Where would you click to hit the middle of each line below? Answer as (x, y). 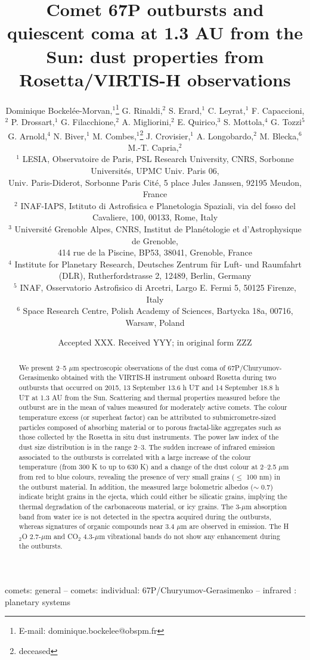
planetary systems (38, 601)
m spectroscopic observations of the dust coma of (149, 367)
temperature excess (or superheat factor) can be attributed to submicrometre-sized (147, 417)
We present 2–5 (43, 367)
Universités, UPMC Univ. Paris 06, (155, 170)
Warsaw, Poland (155, 322)
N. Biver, (70, 136)
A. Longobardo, (225, 136)
